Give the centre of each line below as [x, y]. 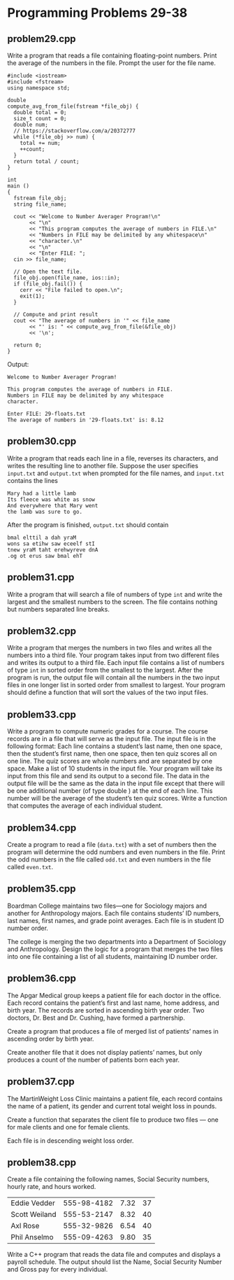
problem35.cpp [42, 889]
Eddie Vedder [33, 1203]
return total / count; [46, 162]
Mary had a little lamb [42, 493]
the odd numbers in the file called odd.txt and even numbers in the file [109, 859]
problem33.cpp [42, 714]
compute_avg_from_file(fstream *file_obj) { [73, 106]
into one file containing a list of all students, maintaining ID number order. [112, 956]
